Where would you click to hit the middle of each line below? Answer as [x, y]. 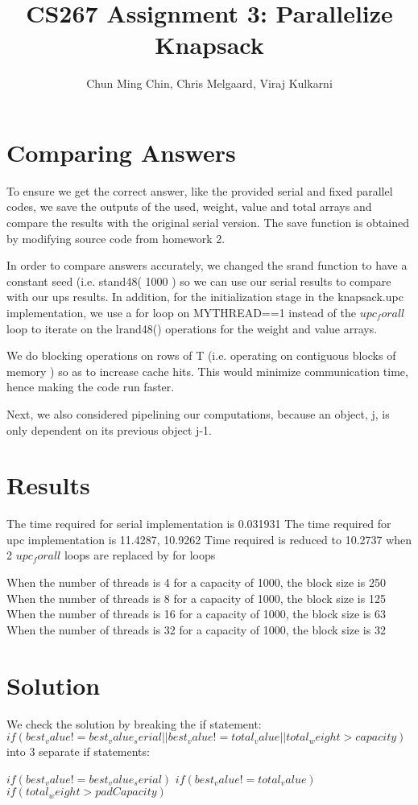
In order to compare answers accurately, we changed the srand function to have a [207, 265]
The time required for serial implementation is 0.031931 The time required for [199, 524]
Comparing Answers [121, 152]
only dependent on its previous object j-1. [109, 429]
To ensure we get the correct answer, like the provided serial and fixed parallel [200, 190]
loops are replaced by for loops [140, 555]
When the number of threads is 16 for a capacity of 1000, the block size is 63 [196, 614]
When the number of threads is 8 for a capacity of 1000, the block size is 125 [196, 598]
